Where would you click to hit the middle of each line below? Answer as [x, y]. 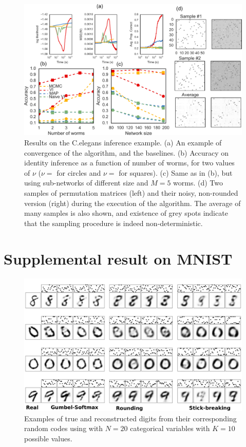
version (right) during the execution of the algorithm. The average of [133, 203]
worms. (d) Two [198, 183]
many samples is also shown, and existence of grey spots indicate [126, 213]
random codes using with [64, 428]
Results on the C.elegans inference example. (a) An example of [123, 143]
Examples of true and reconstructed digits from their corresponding [130, 418]
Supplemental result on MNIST [118, 258]
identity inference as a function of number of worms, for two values [129, 163]
